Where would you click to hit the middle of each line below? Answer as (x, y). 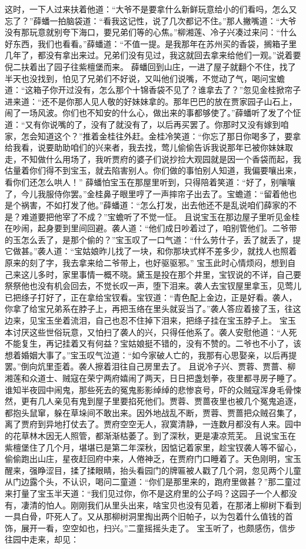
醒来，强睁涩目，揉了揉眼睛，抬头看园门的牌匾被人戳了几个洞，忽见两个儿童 (153, 470)
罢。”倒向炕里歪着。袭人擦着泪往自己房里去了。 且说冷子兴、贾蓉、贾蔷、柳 (150, 366)
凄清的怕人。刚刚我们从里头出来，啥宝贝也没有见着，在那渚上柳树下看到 (161, 505)
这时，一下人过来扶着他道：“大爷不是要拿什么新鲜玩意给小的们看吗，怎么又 (151, 9)
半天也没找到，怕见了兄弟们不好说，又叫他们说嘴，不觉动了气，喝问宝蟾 (145, 78)
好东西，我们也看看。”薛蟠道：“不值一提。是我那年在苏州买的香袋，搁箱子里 (151, 43)
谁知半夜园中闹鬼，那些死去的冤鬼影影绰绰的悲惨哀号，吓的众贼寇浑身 (141, 389)
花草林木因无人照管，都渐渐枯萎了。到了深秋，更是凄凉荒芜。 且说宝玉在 (154, 435)
